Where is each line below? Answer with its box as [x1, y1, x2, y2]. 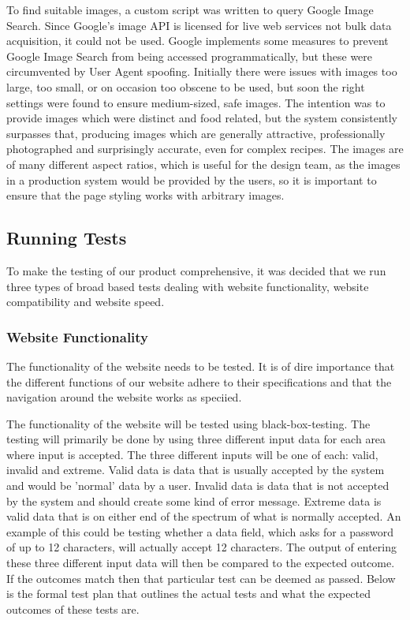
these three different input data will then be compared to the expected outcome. [6, 555, 395, 571]
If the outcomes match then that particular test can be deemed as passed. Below [6, 570, 396, 586]
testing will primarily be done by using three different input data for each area [6, 431, 386, 447]
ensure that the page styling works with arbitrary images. [6, 187, 285, 204]
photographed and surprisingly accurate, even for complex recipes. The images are [6, 140, 404, 157]
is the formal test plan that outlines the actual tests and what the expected [6, 585, 371, 602]
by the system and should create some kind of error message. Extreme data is [6, 492, 382, 509]
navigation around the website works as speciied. [6, 389, 242, 405]
